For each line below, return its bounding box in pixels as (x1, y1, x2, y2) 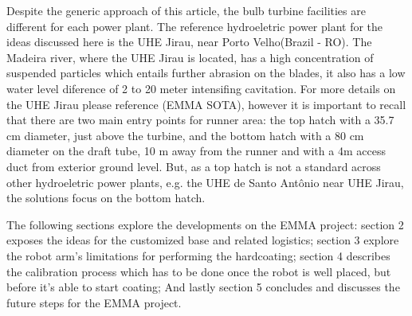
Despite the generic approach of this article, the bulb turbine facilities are (6, 2, 366, 18)
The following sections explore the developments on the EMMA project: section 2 (6, 216, 404, 232)
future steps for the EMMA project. (6, 294, 182, 310)
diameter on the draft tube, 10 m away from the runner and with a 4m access (6, 142, 386, 159)
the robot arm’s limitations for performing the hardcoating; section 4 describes (6, 247, 390, 263)
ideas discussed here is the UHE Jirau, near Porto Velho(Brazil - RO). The (6, 33, 372, 50)
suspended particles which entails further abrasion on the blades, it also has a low (6, 64, 406, 81)
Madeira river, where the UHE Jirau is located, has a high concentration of (6, 49, 374, 65)
